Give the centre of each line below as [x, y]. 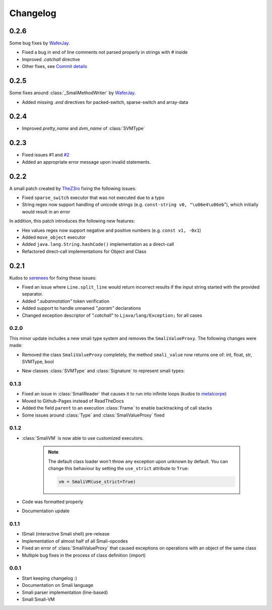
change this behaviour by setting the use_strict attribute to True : [118, 468]
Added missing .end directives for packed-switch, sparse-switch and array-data [105, 102]
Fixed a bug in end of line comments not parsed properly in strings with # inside [105, 52]
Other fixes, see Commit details [55, 66]
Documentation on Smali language [57, 585]
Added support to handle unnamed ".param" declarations [81, 308]
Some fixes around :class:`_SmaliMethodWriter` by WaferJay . [73, 93]
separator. [32, 294]
